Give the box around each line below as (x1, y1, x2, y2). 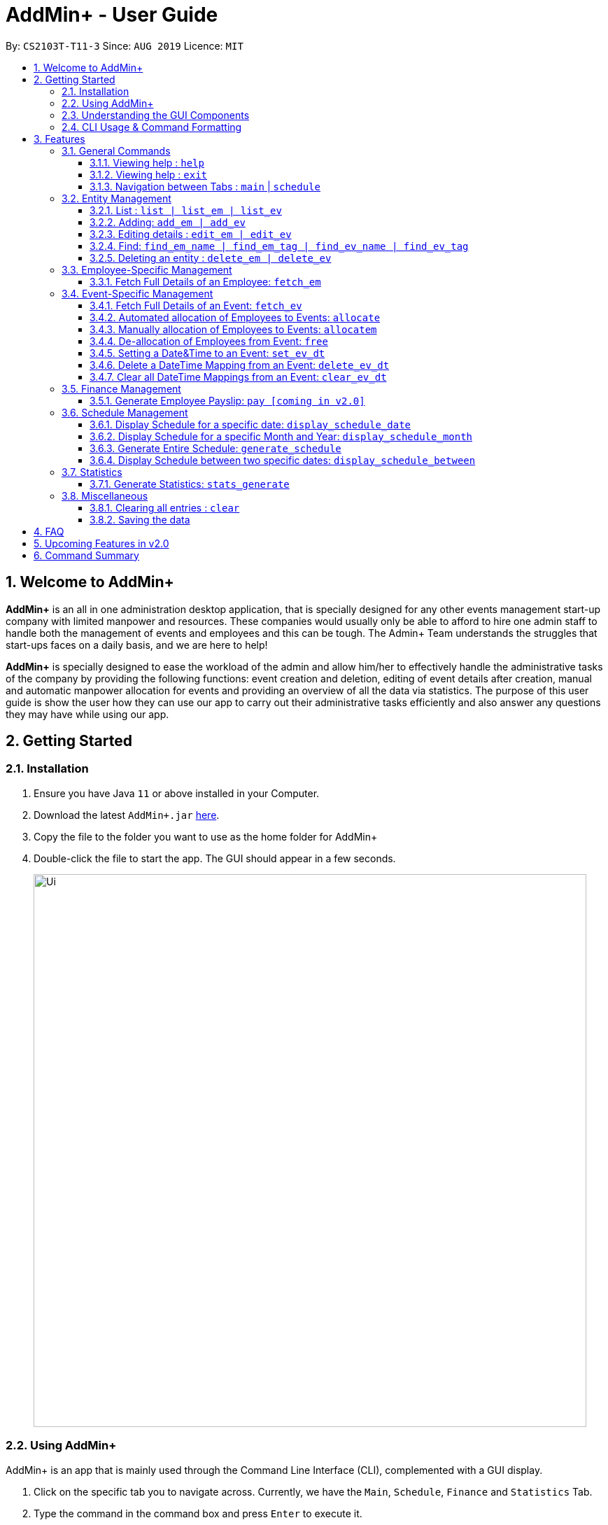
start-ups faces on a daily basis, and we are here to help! (6, 638, 268, 651)
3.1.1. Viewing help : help (90, 156, 204, 169)
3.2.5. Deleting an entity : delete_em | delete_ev (90, 251, 332, 264)
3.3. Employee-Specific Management (62, 263, 232, 276)
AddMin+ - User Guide (6, 3, 218, 27)
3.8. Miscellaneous (62, 489, 148, 502)
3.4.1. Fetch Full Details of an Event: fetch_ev (90, 299, 302, 311)
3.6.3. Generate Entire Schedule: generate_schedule (90, 442, 341, 454)
